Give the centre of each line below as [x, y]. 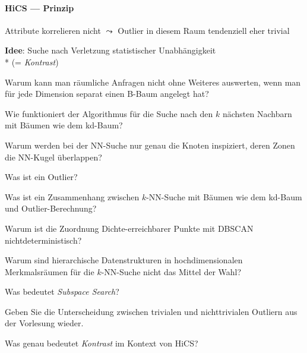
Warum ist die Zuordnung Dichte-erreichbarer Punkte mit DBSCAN [129, 228]
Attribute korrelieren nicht [53, 30]
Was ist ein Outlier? [41, 177]
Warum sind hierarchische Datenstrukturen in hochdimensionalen [124, 260]
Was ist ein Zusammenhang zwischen [72, 196]
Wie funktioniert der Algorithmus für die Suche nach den [109, 113]
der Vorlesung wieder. [44, 323]
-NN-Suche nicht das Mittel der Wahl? [171, 271]
